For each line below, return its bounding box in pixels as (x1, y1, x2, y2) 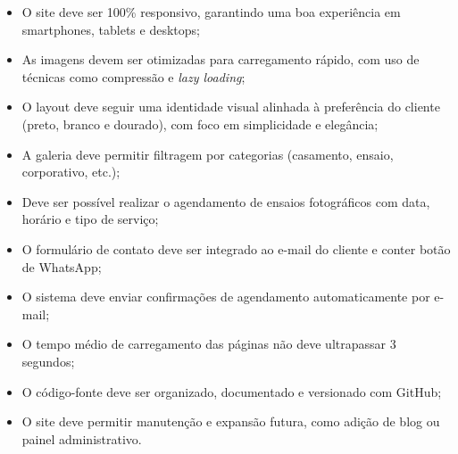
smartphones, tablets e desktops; (21, 20, 200, 38)
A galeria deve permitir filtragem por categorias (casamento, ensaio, (21, 144, 394, 163)
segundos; (21, 351, 75, 370)
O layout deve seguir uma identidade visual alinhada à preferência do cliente (21, 97, 440, 116)
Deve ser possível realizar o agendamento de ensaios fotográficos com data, (21, 192, 430, 210)
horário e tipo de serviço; (21, 210, 159, 228)
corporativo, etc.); (21, 162, 121, 181)
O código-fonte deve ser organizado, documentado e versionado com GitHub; (21, 382, 442, 400)
